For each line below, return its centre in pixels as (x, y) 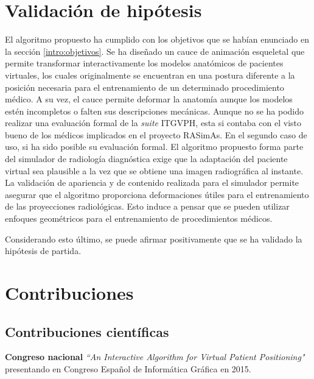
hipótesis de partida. (43, 251)
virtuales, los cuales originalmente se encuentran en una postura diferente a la (150, 75)
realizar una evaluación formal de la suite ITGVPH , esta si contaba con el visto (153, 123)
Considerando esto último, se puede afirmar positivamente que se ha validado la (154, 239)
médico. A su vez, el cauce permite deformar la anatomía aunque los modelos (149, 99)
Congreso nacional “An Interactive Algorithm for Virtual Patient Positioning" (155, 357)
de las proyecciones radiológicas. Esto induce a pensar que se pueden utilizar (147, 206)
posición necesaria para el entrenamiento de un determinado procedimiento (145, 87)
